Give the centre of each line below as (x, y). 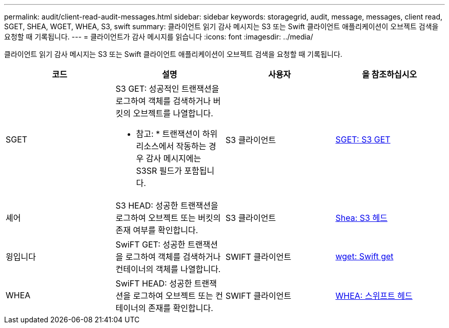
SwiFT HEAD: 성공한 (154, 283)
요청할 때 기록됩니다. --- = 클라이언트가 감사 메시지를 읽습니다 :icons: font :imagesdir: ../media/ (159, 37)
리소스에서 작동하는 (171, 146)
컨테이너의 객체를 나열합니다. (168, 269)
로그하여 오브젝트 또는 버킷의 (168, 218)
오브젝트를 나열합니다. (173, 113)
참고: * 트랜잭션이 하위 (177, 134)
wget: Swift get (364, 256)
